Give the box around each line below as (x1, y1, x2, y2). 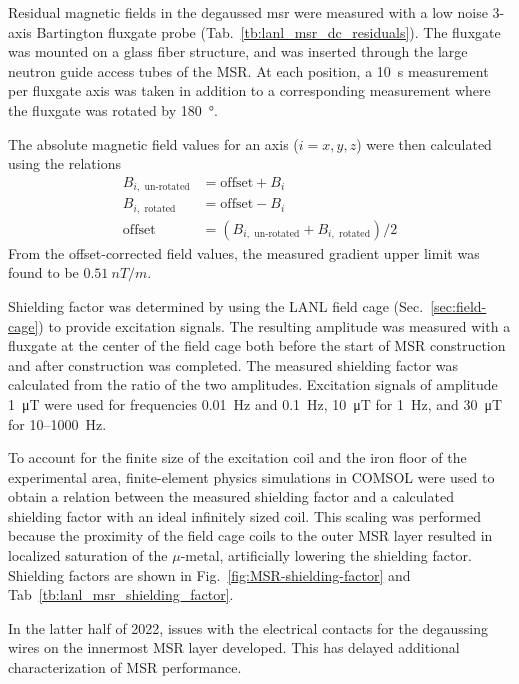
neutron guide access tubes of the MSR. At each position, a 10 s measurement (8, 60, 489, 81)
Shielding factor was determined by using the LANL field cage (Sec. (8, 295, 424, 316)
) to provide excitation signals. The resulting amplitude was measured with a (38, 315, 511, 336)
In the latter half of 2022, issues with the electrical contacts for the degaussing (8, 617, 489, 638)
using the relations (8, 153, 121, 174)
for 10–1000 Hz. (8, 413, 107, 434)
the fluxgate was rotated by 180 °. (8, 99, 218, 120)
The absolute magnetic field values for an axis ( (8, 133, 299, 154)
